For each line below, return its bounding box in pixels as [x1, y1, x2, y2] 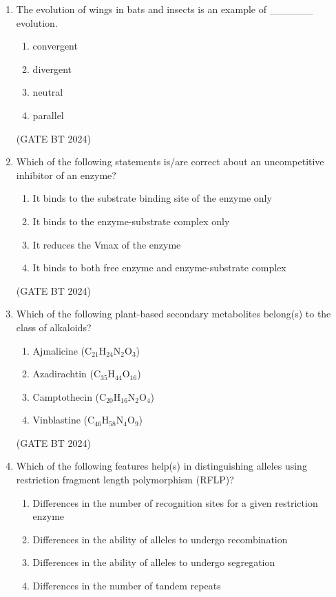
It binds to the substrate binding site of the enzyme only [32, 191, 272, 205]
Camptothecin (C [32, 389, 107, 404]
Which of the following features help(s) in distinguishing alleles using [16, 459, 307, 473]
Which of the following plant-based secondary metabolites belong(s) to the [16, 306, 331, 321]
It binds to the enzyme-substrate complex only [32, 213, 230, 228]
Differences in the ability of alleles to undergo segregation [32, 555, 275, 569]
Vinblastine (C [32, 412, 95, 427]
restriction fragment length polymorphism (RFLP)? [16, 472, 234, 487]
